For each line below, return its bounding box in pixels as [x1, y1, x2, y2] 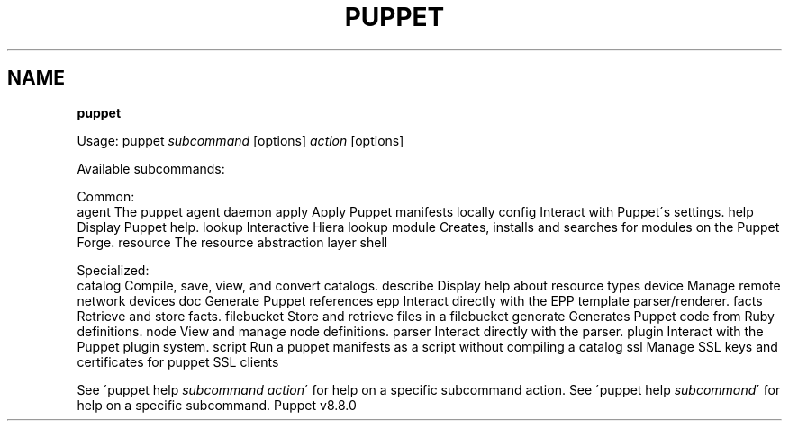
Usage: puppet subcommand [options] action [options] [77, 132, 404, 148]
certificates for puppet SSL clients [77, 353, 279, 370]
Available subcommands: [77, 160, 225, 176]
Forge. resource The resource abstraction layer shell [77, 234, 388, 250]
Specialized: [77, 262, 150, 278]
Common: [77, 188, 135, 204]
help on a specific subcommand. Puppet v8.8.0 [77, 397, 357, 413]
